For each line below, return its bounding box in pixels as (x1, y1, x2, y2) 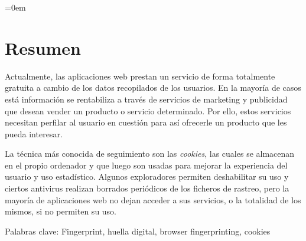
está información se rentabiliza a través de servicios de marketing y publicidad (5, 93, 288, 105)
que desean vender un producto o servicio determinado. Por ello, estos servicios (5, 104, 291, 117)
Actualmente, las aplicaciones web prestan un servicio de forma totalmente (5, 70, 275, 82)
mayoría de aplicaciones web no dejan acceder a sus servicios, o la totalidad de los (5, 193, 301, 206)
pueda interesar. (5, 127, 63, 140)
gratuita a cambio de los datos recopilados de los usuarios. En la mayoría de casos (5, 81, 301, 94)
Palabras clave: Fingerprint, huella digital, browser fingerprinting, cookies (5, 225, 271, 237)
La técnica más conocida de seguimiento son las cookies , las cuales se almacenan (5, 147, 295, 160)
